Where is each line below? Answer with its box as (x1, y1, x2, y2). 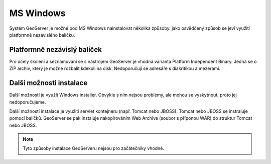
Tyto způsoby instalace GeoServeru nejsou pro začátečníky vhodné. (23, 145, 165, 151)
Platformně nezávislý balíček (9, 45, 102, 54)
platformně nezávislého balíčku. (9, 32, 75, 38)
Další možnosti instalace (9, 78, 88, 88)
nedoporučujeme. (9, 99, 46, 105)
